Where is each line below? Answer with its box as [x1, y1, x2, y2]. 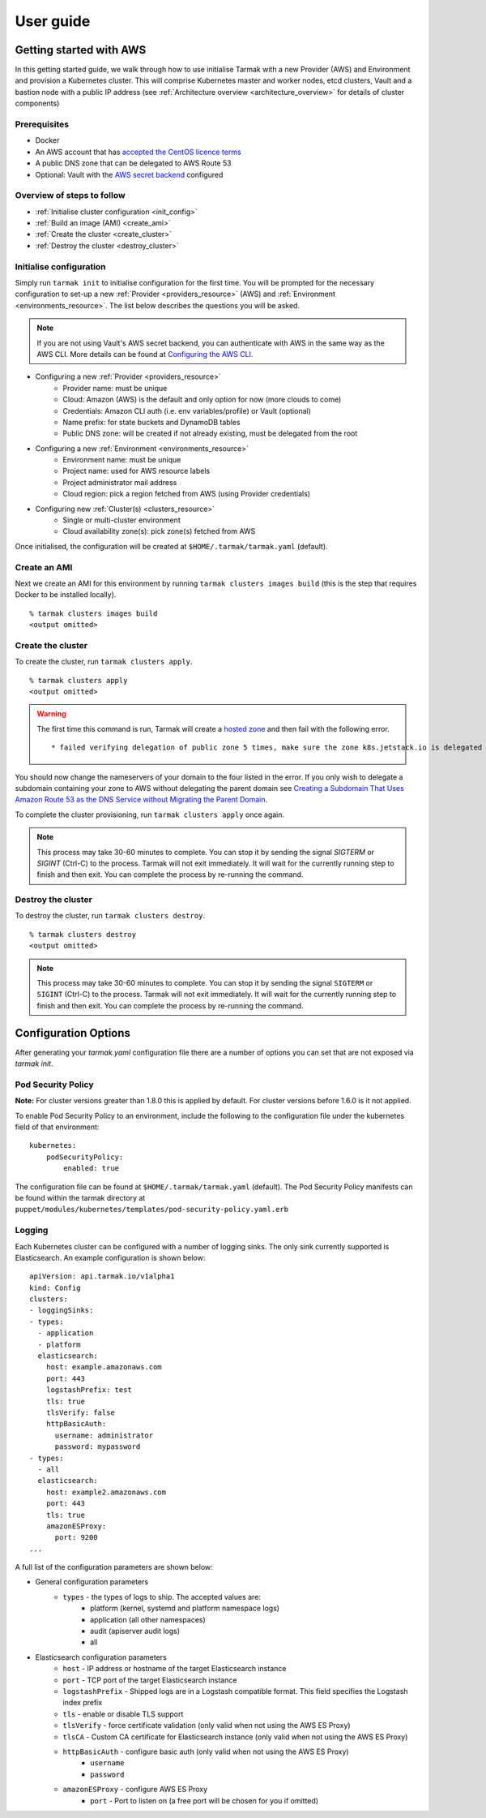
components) [15, 98, 60, 109]
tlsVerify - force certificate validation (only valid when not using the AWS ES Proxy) [62, 1721, 352, 1730]
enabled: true [63, 1164, 120, 1173]
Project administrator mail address [62, 477, 177, 487]
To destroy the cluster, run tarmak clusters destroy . [15, 911, 206, 921]
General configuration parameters [35, 1577, 149, 1587]
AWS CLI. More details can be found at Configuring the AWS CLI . [36, 349, 254, 359]
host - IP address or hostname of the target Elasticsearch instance [62, 1664, 287, 1674]
